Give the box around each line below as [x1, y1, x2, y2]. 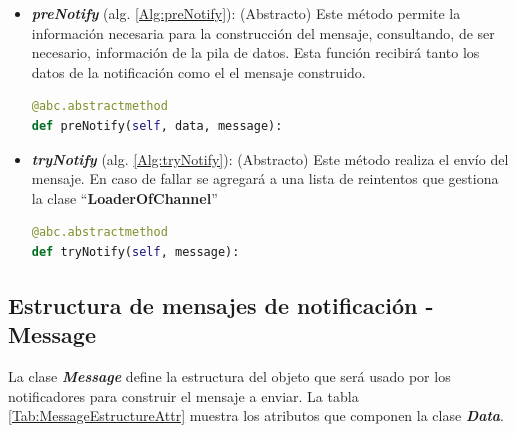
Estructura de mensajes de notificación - [8, 289, 434, 320]
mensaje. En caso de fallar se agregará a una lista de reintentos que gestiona [31, 168, 499, 189]
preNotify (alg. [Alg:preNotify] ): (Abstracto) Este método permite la [31, 3, 461, 23]
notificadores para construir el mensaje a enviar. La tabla [8, 385, 359, 406]
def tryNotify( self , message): [31, 244, 240, 259]
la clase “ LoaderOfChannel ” [31, 187, 218, 208]
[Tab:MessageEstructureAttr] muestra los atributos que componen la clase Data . [8, 405, 504, 426]
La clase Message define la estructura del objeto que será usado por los [8, 366, 451, 387]
